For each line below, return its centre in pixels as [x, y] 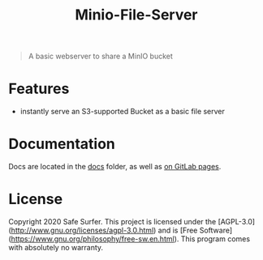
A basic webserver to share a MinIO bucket [100, 56]
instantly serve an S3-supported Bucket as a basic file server [123, 112]
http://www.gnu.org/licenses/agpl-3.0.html [82, 230]
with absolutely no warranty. [56, 247]
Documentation [62, 144]
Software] [216, 230]
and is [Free [178, 230]
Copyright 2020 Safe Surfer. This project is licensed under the [112, 222]
